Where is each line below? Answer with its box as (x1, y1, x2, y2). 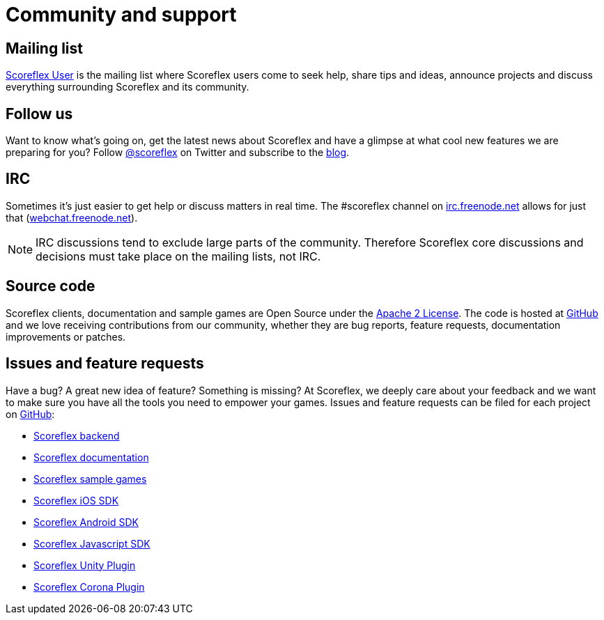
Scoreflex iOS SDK (33, 494, 119, 506)
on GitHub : (6, 408, 55, 420)
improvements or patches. (6, 330, 126, 343)
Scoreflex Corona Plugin (33, 580, 145, 593)
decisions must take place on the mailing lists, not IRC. (36, 249, 321, 263)
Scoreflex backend (33, 429, 120, 442)
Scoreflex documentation (33, 451, 149, 463)
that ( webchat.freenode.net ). (6, 211, 138, 224)
